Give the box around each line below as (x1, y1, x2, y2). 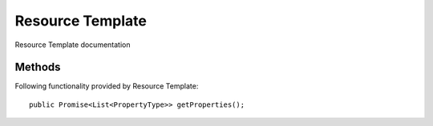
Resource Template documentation (14, 40, 131, 49)
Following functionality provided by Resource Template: (14, 81, 199, 91)
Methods (14, 61, 61, 74)
